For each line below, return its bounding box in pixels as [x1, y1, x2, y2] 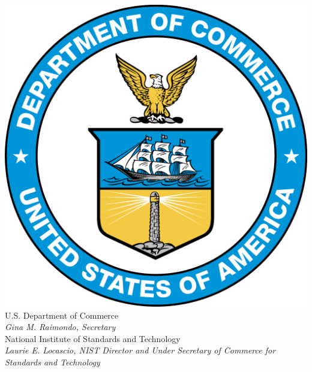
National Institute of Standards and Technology [5, 332, 181, 344]
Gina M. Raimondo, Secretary [5, 320, 116, 333]
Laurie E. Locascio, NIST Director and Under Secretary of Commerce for [5, 344, 276, 356]
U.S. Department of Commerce [5, 309, 119, 321]
